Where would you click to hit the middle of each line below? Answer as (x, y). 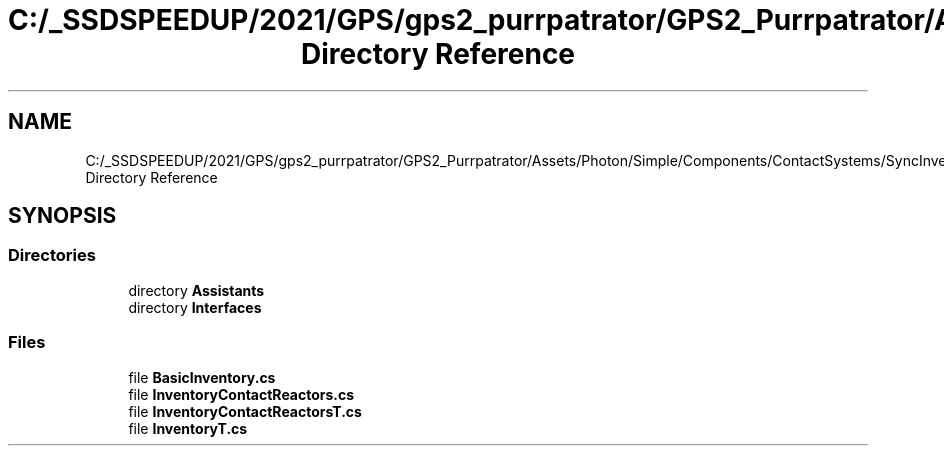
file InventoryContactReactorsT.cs (245, 411)
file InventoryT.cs (188, 428)
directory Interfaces (195, 307)
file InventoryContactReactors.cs (241, 394)
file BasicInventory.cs (202, 377)
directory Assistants (196, 290)
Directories (52, 255)
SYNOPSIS (62, 216)
